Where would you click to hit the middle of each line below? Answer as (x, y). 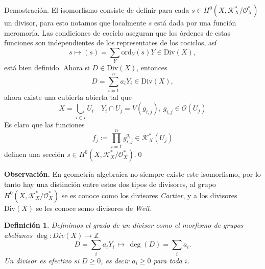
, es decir (115, 260)
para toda (168, 260)
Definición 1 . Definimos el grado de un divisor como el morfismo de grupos (124, 225)
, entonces (152, 68)
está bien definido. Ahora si (47, 68)
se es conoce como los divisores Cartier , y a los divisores (149, 195)
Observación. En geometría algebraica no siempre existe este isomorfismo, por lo (132, 174)
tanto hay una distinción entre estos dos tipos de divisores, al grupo (110, 184)
